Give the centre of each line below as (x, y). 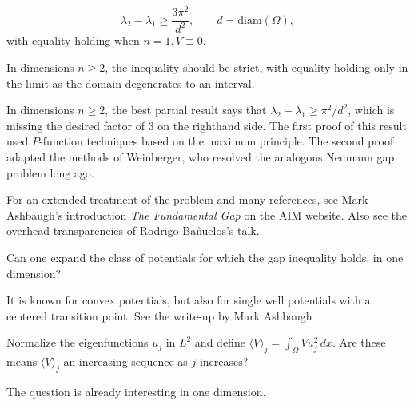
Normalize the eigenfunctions (78, 342)
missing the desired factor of (76, 125)
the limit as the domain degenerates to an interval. (131, 83)
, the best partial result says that (186, 110)
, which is (371, 110)
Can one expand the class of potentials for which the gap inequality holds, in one (205, 258)
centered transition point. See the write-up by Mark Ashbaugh (159, 315)
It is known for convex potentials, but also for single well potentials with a (189, 300)
